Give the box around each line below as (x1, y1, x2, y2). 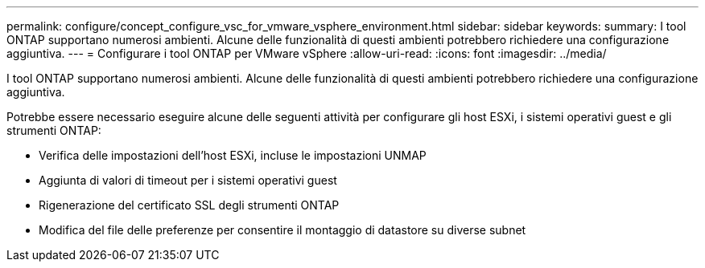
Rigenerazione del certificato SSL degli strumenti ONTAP (39, 198, 340, 212)
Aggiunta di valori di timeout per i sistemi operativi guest (39, 173, 337, 187)
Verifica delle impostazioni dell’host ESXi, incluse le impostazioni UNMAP (39, 148, 427, 162)
